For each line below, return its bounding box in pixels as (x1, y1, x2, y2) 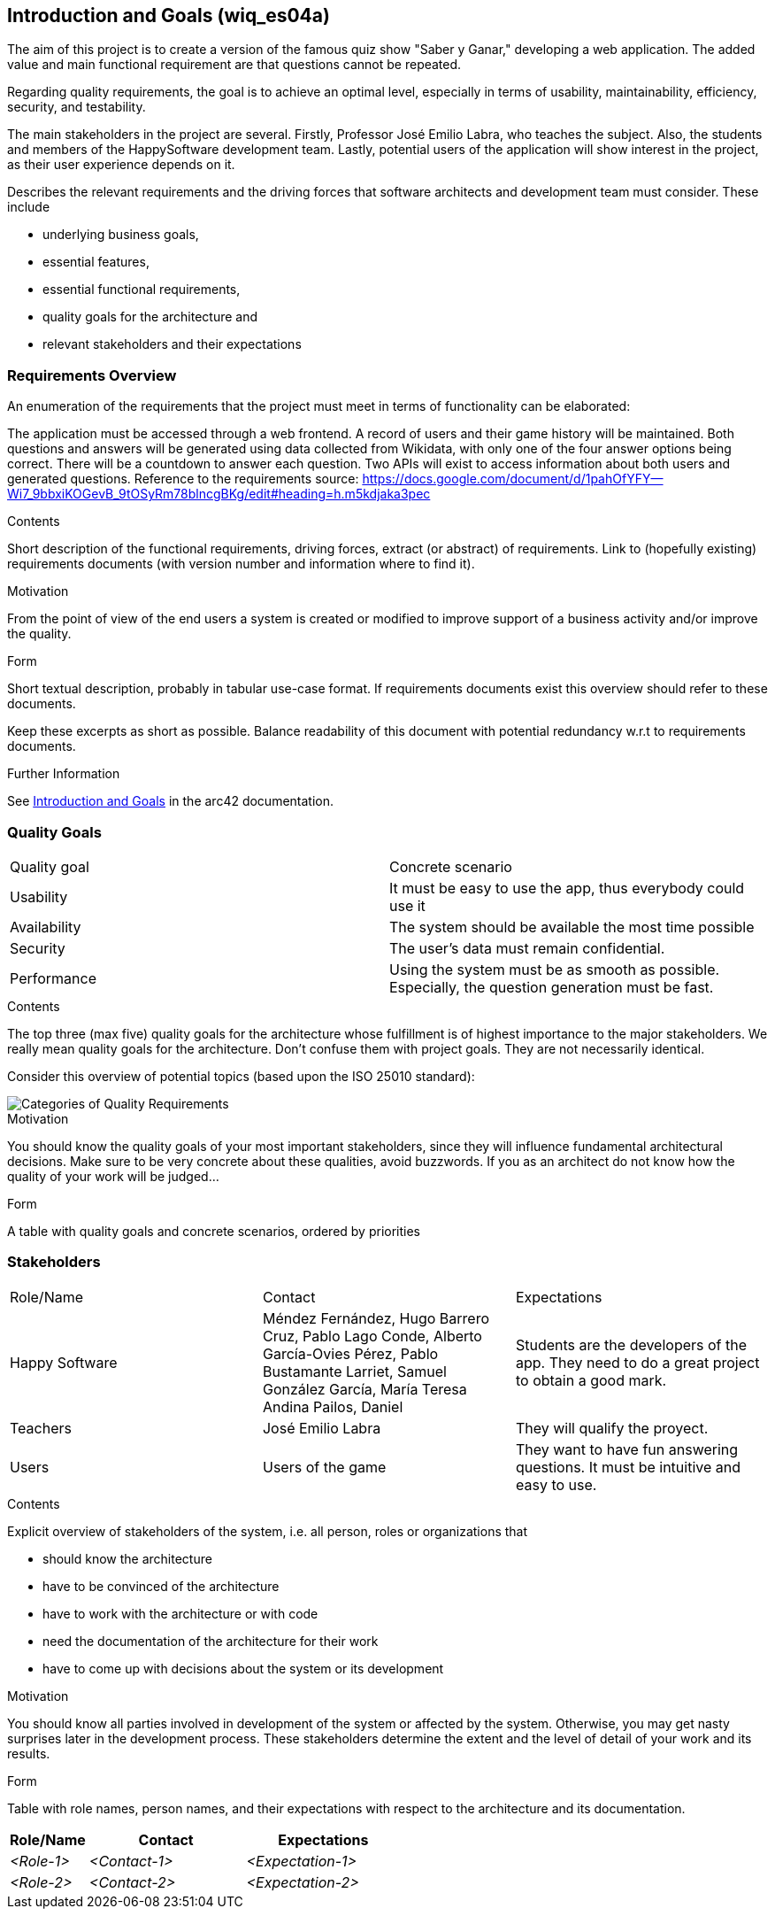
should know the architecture (42, 1550, 212, 1566)
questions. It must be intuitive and (515, 1457, 741, 1476)
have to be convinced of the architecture (42, 1578, 280, 1594)
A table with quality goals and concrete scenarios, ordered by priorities (7, 1223, 421, 1239)
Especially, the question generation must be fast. (389, 977, 714, 996)
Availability (10, 917, 81, 936)
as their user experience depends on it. (7, 157, 235, 173)
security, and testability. (7, 99, 146, 115)
